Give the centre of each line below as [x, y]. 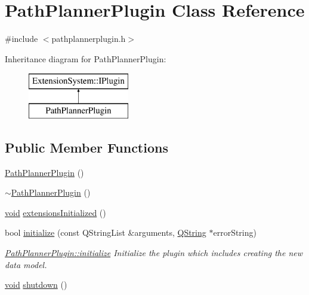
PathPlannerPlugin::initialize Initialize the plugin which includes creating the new [154, 253]
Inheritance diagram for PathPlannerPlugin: [86, 58]
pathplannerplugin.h [89, 39]
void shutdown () [36, 285]
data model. [26, 264]
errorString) [235, 232]
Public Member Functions [86, 147]
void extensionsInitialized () [55, 212]
